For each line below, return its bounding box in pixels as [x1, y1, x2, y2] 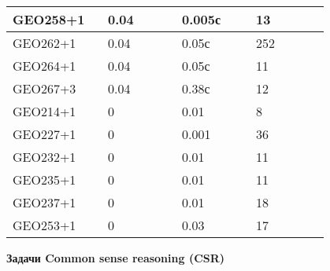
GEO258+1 [13, 10, 85, 28]
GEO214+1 [13, 102, 76, 120]
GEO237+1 [13, 193, 76, 211]
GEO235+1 [13, 170, 76, 189]
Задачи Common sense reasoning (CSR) [6, 250, 225, 266]
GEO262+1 [13, 34, 76, 52]
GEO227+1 [13, 125, 76, 143]
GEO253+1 [13, 216, 76, 234]
